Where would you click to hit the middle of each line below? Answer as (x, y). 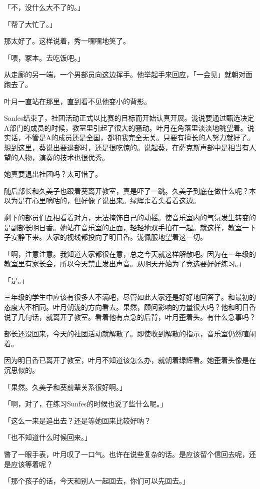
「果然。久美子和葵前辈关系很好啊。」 (65, 387)
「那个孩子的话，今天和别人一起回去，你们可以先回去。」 (97, 481)
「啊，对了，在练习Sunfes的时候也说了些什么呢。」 (86, 404)
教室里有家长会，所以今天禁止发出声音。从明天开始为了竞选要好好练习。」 (125, 264)
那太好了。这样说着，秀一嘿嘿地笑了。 (67, 41)
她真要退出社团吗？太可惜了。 (53, 174)
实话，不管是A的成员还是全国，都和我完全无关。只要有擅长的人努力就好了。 (129, 137)
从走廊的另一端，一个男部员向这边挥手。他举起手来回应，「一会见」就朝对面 (128, 74)
